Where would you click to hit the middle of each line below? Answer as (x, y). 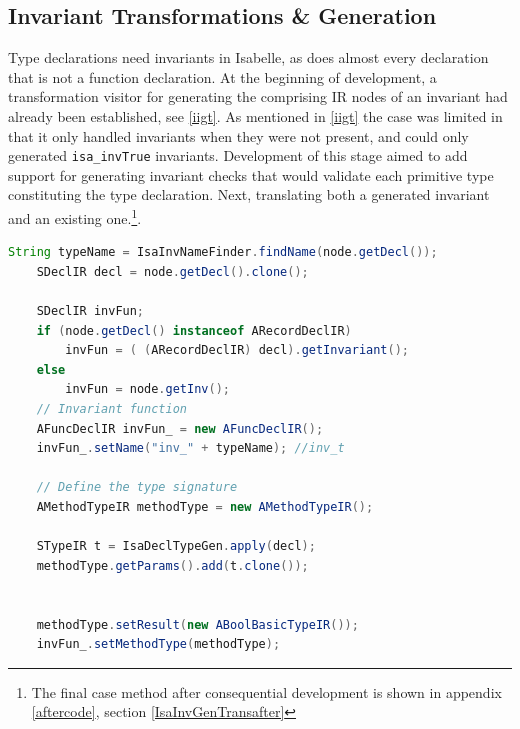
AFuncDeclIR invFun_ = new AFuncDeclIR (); (180, 428)
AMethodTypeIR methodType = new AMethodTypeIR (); (205, 506)
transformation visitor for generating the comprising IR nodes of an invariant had (258, 96)
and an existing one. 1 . (75, 216)
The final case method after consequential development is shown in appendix (266, 691)
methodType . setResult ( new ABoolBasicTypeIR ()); (197, 624)
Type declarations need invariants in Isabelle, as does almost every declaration (248, 57)
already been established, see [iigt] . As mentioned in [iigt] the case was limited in (255, 115)
